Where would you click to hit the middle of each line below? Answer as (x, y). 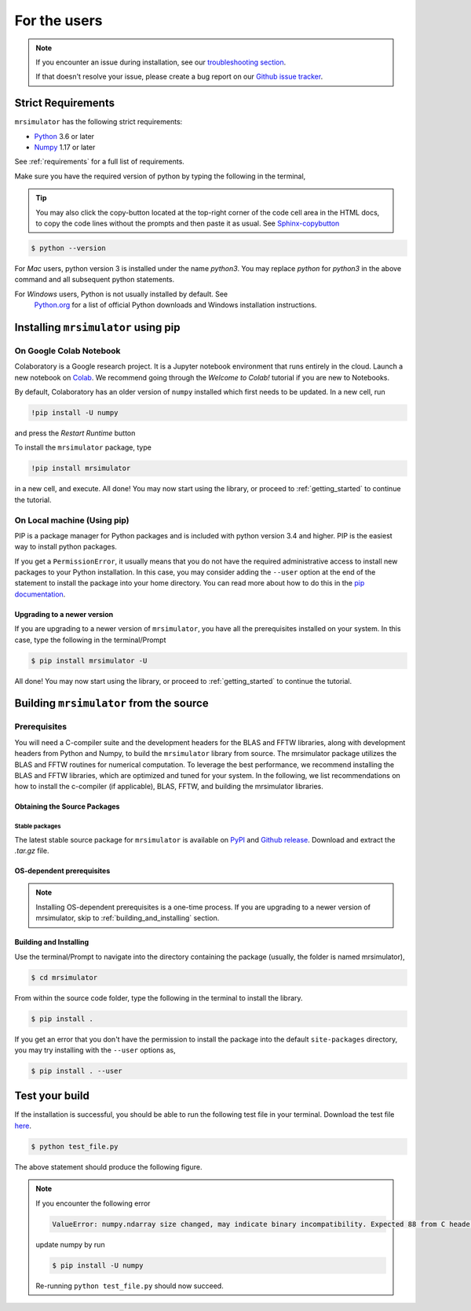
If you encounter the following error (93, 1203)
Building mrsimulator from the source (111, 703)
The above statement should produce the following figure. (108, 1166)
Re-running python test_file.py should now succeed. (130, 1286)
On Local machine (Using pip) (72, 520)
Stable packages (38, 826)
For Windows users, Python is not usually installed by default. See (121, 294)
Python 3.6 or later (64, 136)
